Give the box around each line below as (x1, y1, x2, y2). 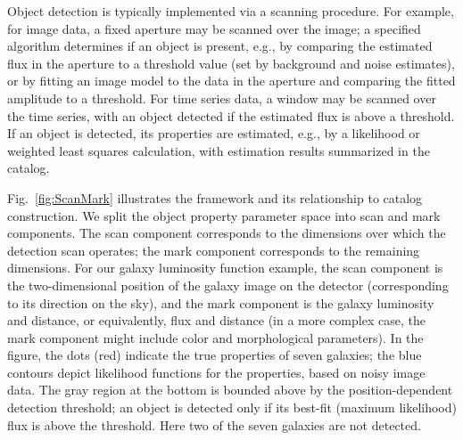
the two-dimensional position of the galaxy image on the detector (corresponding (7, 275, 449, 294)
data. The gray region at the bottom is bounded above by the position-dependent (7, 380, 453, 399)
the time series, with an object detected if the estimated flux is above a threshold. (7, 106, 455, 125)
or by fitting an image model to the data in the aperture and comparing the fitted (7, 71, 456, 90)
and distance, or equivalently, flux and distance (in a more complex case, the (7, 311, 426, 330)
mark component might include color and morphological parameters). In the (7, 328, 424, 346)
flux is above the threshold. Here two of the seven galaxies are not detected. (7, 415, 421, 434)
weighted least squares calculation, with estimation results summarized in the (7, 141, 430, 159)
